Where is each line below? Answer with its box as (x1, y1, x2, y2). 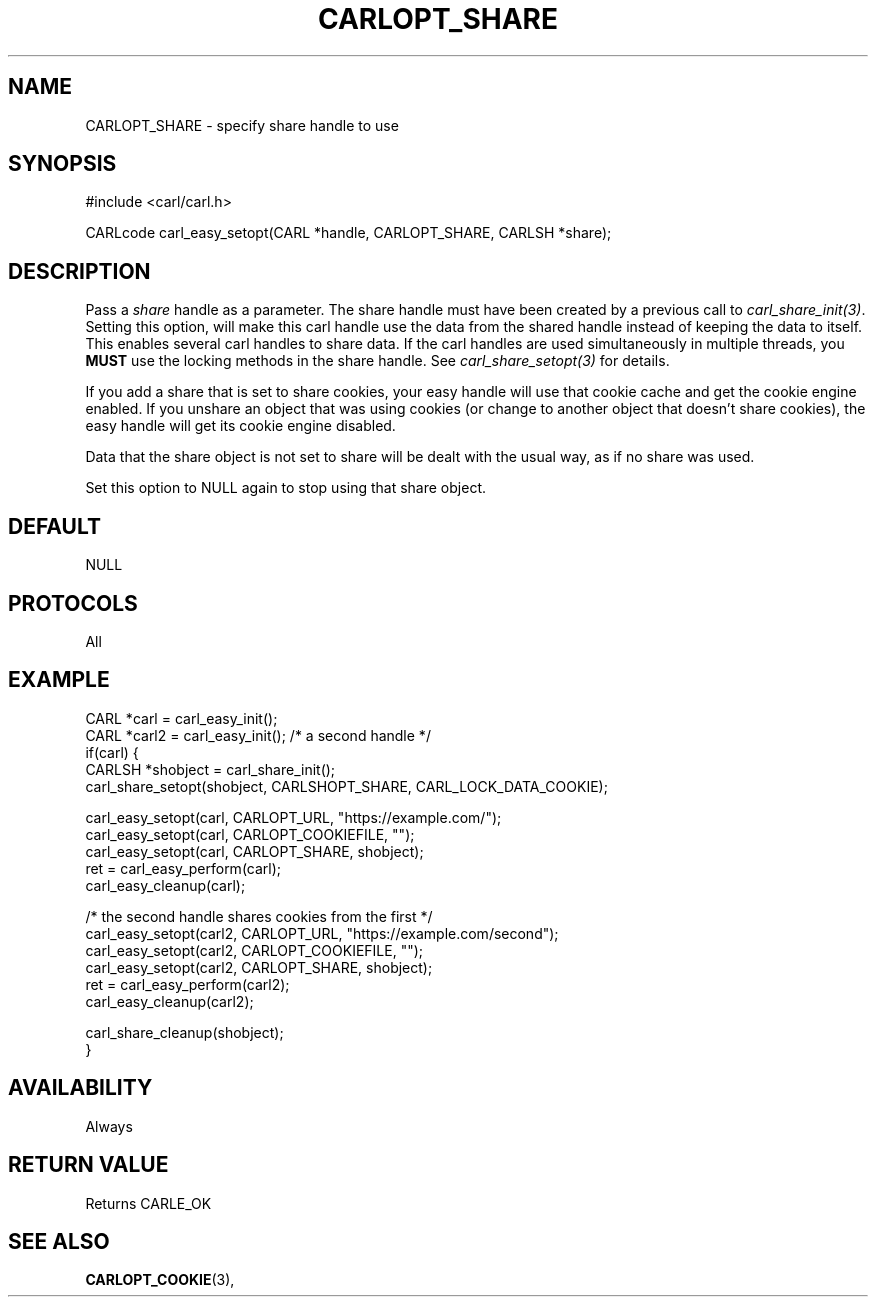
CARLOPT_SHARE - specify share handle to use (85, 116, 399, 134)
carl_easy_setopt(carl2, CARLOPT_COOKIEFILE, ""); (85, 941, 424, 959)
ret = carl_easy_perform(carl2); (85, 975, 290, 993)
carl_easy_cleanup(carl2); (85, 992, 254, 1010)
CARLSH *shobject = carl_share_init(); (85, 760, 336, 778)
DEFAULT (8, 513, 101, 539)
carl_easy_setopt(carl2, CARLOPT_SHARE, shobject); (85, 958, 433, 976)
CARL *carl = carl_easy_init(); (85, 709, 278, 727)
